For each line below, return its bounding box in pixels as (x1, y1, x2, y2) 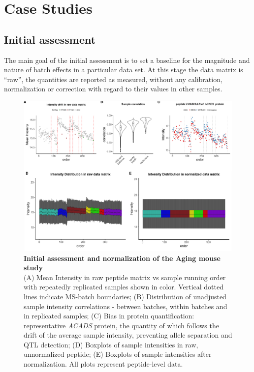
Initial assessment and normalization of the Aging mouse (24, 253, 221, 263)
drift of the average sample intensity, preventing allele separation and (24, 330, 232, 340)
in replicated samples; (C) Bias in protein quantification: (24, 311, 194, 321)
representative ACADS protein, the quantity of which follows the (24, 320, 219, 330)
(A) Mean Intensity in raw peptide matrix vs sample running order (24, 272, 226, 282)
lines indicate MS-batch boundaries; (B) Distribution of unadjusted (24, 291, 226, 301)
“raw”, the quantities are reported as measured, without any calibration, (4, 74, 222, 84)
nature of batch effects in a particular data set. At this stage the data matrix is (4, 64, 243, 75)
